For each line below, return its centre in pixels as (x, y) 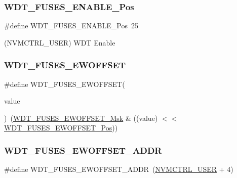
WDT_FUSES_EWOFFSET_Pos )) (61, 128)
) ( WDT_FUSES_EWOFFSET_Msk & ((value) (81, 118)
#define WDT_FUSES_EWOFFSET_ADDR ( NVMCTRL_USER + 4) (119, 169)
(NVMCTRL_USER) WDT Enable (60, 42)
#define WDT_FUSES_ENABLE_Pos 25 (71, 26)
